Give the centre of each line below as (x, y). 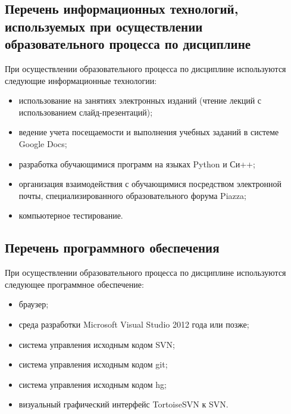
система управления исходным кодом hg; (93, 384)
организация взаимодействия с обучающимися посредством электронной (150, 184)
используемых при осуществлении (104, 26)
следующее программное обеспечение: (74, 284)
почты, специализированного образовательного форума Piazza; (132, 195)
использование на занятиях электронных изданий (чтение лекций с (140, 100)
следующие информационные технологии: (81, 80)
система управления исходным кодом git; (93, 364)
